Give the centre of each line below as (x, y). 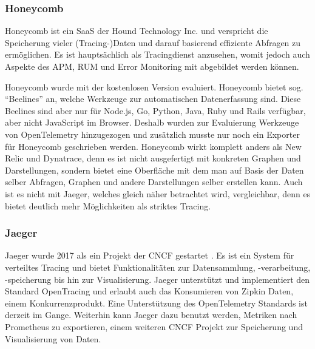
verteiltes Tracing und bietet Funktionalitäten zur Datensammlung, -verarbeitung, (158, 267)
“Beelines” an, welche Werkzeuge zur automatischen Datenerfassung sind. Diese (153, 99)
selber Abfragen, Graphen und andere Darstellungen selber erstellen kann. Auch (154, 182)
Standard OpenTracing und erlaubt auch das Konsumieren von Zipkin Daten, (149, 291)
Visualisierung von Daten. (53, 338)
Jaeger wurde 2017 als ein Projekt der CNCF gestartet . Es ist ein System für (150, 255)
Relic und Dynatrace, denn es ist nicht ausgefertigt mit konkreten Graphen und (153, 158)
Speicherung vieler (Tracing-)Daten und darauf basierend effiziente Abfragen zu (153, 42)
